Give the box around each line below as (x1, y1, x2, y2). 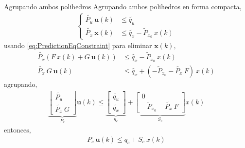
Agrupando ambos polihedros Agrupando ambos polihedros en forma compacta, (4, 1, 242, 11)
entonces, (4, 124, 31, 134)
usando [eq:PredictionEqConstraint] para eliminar (4, 40, 152, 50)
